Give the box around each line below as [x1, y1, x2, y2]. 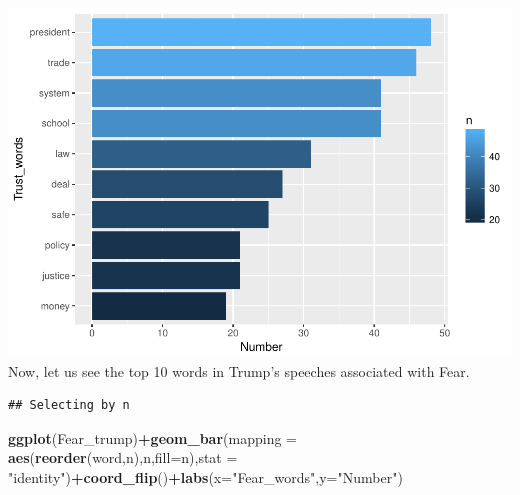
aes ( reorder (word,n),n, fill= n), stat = [8, 447, 238, 468]
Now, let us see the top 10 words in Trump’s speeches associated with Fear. [8, 360, 470, 381]
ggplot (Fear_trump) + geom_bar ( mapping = [8, 427, 297, 448]
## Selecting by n [8, 398, 130, 413]
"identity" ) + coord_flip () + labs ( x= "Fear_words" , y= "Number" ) [8, 466, 403, 487]
